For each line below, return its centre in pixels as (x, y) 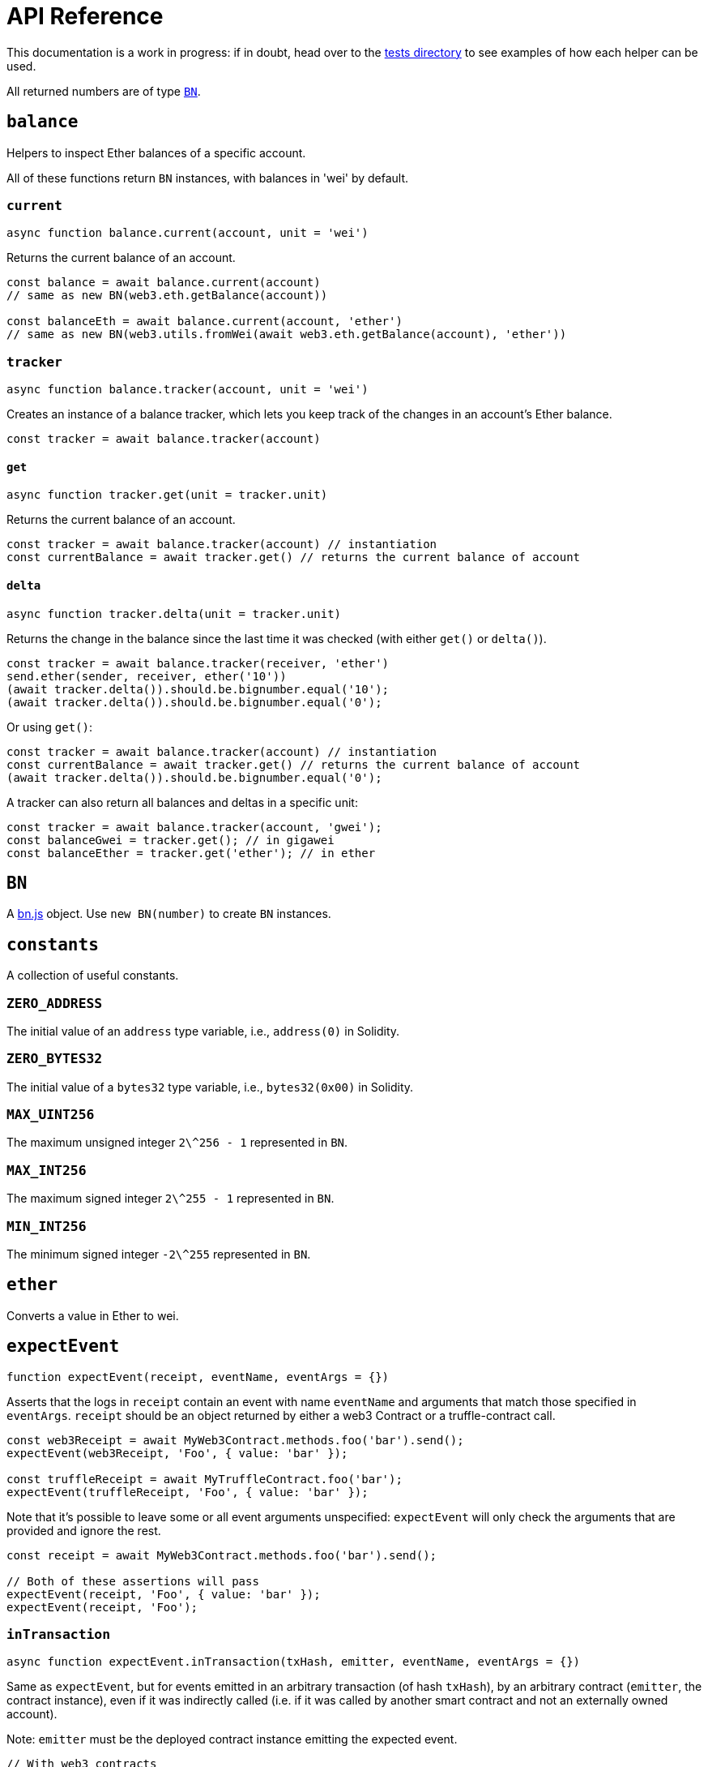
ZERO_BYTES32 (55, 1059)
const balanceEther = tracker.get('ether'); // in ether (191, 853)
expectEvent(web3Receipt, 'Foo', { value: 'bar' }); (177, 1453)
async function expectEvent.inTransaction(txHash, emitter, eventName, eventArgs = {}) (294, 1662)
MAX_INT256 (47, 1170)
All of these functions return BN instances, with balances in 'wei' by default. (208, 178)
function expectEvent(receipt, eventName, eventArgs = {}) (198, 1377)
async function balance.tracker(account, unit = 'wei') (188, 390)
